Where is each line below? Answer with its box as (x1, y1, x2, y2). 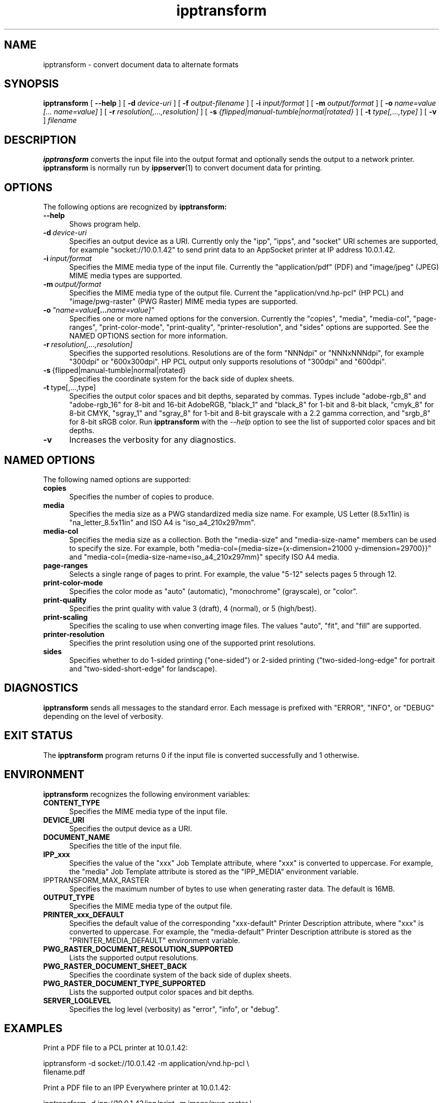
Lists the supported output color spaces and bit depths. (69, 987, 254, 996)
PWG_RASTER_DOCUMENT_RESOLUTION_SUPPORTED (43, 944, 234, 953)
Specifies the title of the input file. (69, 841, 182, 850)
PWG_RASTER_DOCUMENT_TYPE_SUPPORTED (43, 979, 206, 988)
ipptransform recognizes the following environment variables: (43, 789, 250, 798)
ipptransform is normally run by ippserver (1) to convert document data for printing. (43, 163, 322, 173)
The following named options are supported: (43, 475, 191, 484)
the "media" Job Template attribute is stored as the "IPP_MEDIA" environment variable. (69, 867, 359, 876)
